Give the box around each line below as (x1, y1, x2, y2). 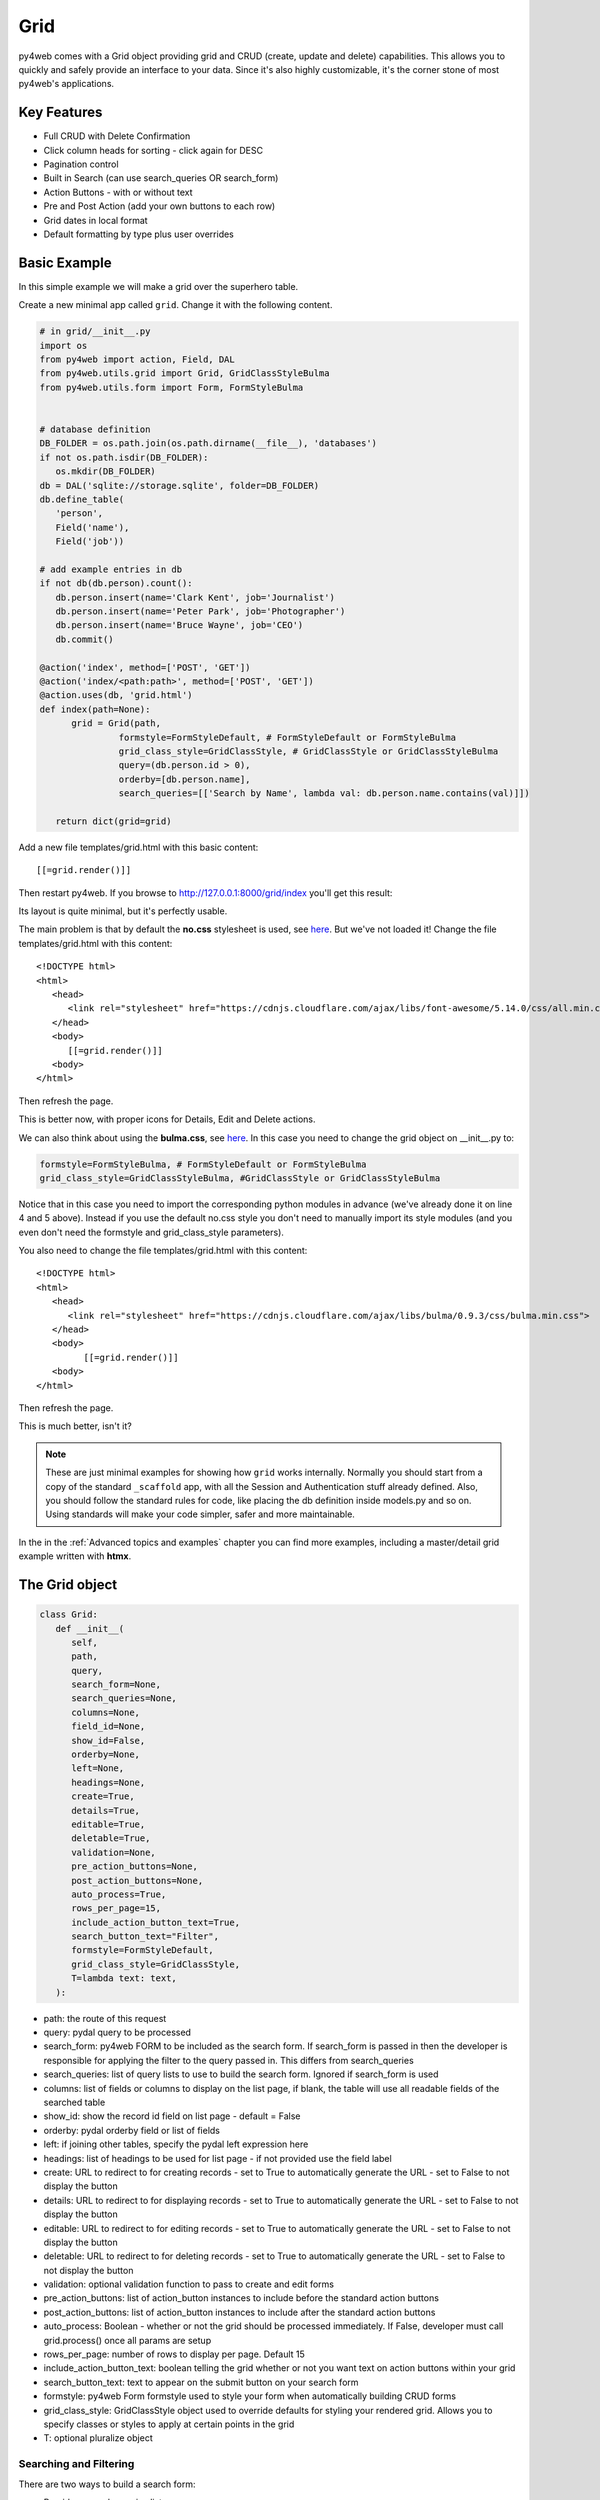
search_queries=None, (71, 1693, 177, 1704)
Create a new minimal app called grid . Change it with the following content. (18, 299, 333, 311)
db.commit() (55, 633, 114, 645)
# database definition (39, 423, 151, 435)
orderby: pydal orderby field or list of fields (43, 2124, 220, 2136)
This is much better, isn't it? (18, 1420, 132, 1432)
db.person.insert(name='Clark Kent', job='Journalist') (55, 591, 335, 603)
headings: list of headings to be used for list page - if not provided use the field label (43, 2152, 392, 2164)
